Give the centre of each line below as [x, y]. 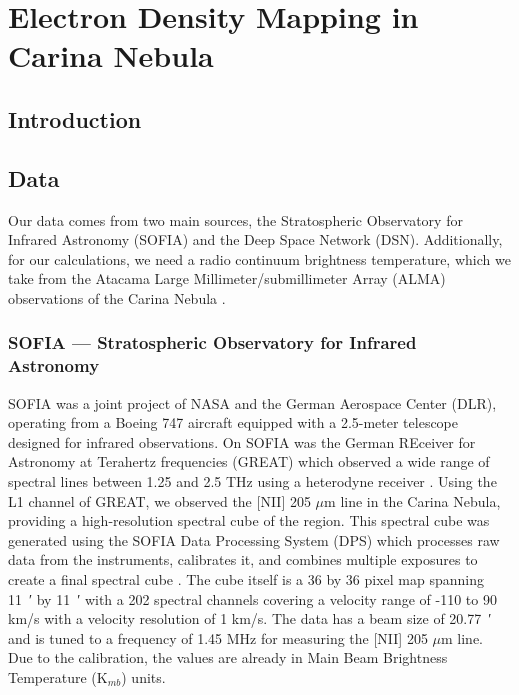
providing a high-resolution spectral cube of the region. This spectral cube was [249, 520]
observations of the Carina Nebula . [117, 297]
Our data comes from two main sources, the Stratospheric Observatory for [235, 219]
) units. [143, 676]
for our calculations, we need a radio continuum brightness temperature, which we [259, 258]
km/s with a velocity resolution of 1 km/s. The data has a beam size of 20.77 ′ [250, 618]
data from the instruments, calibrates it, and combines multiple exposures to [243, 559]
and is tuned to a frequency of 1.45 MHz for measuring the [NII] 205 [218, 637]
